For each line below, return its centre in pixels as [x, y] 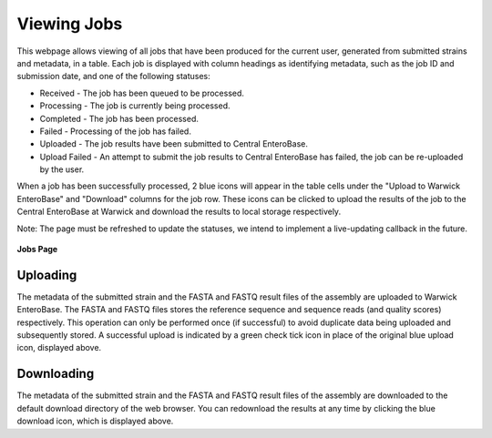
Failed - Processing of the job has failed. [115, 131]
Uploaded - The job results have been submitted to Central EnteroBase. [174, 144]
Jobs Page [37, 250]
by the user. [62, 169]
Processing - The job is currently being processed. [135, 106]
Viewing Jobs [70, 24]
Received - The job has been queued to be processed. [142, 93]
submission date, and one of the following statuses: [114, 76]
